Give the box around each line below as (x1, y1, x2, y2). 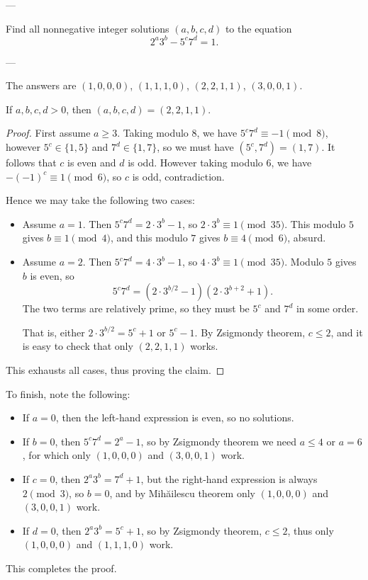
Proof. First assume (6, 125, 91, 140)
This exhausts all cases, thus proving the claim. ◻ (6, 363, 225, 377)
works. (190, 339, 218, 353)
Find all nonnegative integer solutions (6, 21, 169, 35)
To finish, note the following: (6, 386, 130, 401)
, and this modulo (111, 230, 188, 245)
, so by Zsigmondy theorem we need (140, 433, 297, 448)
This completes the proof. (6, 560, 117, 575)
